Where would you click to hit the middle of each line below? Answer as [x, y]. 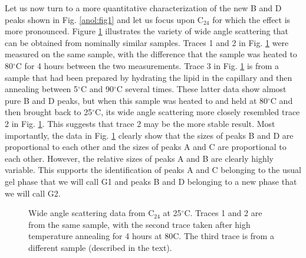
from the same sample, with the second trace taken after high [139, 224]
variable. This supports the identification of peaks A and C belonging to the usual [153, 170]
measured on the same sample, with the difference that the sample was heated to [151, 54]
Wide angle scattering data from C [91, 213]
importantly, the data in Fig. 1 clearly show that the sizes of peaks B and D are [149, 135]
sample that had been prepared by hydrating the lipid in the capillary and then [149, 77]
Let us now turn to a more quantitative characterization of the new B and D [143, 8]
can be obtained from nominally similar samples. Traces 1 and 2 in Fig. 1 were [147, 42]
